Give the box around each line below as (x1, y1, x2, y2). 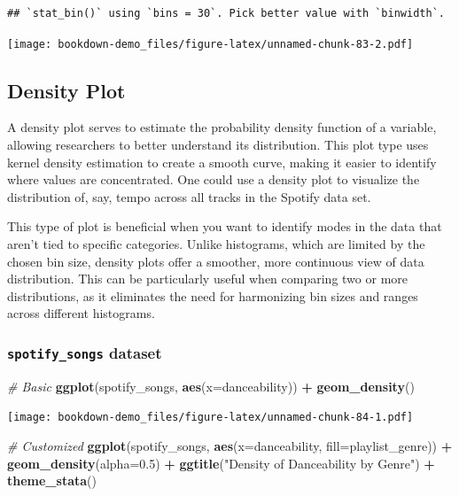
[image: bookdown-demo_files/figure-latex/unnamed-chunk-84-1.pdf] (7, 411, 414, 424)
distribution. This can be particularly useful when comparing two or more (7, 269, 408, 288)
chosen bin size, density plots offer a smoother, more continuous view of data (7, 252, 424, 270)
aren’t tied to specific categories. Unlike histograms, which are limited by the (7, 235, 425, 253)
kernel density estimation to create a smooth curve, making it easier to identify (7, 152, 437, 171)
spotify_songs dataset (7, 341, 162, 363)
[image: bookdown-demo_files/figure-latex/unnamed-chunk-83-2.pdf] (7, 37, 414, 50)
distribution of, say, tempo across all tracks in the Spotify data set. (7, 187, 371, 205)
